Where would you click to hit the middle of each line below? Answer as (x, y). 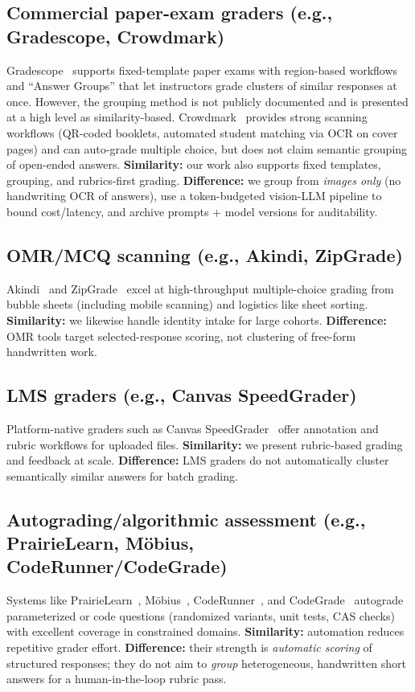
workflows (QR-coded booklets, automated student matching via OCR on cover (202, 132)
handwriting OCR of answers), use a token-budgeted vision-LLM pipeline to (194, 196)
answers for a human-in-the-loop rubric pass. (117, 679)
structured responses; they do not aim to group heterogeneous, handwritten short (206, 663)
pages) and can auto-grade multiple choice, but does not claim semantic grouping (207, 148)
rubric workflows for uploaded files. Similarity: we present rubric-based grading (205, 444)
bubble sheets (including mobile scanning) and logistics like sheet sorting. (187, 304)
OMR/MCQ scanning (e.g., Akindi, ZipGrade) (205, 254)
